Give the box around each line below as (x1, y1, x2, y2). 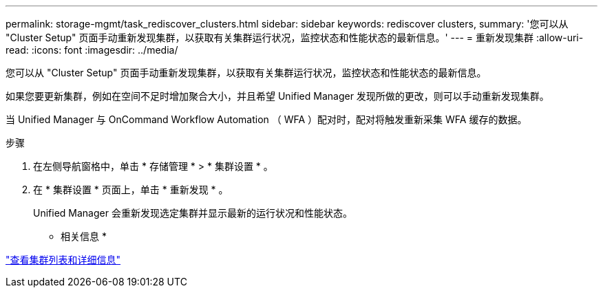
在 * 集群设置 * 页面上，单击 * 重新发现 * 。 (33, 184, 229, 195)
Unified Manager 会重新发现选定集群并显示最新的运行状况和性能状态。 (33, 207, 352, 219)
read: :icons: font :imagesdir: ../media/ (6, 44, 178, 56)
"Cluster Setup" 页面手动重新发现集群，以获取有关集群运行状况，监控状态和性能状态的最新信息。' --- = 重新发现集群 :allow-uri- (6, 32, 584, 43)
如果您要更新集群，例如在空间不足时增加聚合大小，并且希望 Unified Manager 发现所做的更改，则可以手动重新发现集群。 (6, 90, 549, 102)
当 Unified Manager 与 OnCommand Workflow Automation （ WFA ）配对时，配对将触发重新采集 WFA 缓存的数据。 (6, 113, 527, 125)
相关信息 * (61, 230, 107, 242)
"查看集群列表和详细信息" (6, 254, 121, 265)
